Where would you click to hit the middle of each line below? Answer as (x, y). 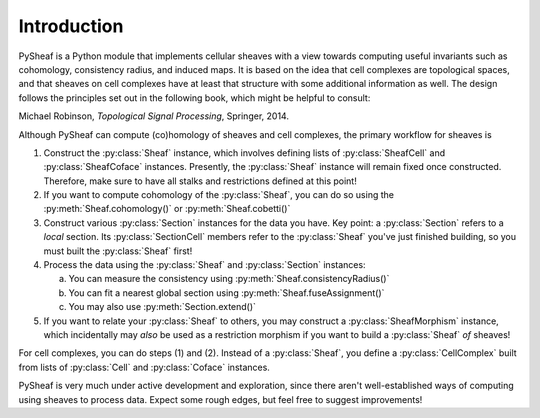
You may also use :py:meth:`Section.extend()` (162, 307)
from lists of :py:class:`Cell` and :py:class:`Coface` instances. (144, 367)
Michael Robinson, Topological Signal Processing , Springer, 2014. (154, 116)
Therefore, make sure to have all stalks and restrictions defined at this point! (200, 181)
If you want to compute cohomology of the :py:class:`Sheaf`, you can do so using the (219, 195)
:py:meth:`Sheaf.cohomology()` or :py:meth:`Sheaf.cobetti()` (167, 209)
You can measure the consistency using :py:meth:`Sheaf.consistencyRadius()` (229, 279)
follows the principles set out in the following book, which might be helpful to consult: (194, 97)
